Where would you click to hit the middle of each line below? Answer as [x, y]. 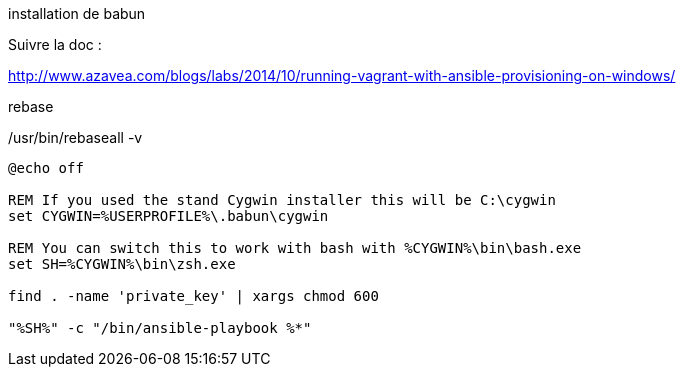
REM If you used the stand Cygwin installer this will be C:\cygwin [282, 200]
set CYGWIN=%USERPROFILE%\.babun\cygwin [168, 216]
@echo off [46, 168]
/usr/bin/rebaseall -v [75, 137]
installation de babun [77, 13]
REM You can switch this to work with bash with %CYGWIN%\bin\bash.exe [295, 248]
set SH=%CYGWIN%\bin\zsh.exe [122, 264]
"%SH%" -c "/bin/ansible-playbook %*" [160, 328]
